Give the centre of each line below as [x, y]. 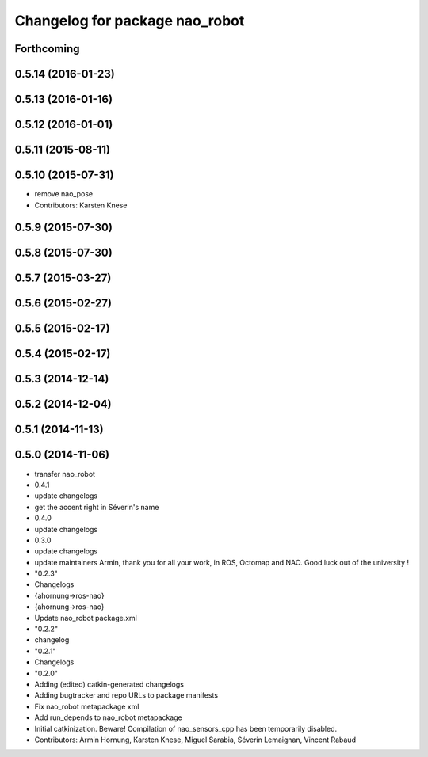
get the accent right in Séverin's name [97, 507]
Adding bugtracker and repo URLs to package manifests [126, 695]
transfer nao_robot [65, 474]
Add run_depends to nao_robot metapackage [108, 717]
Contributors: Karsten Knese [81, 205]
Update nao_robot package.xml [86, 618]
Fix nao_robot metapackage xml [87, 706]
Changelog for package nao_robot [130, 21]
